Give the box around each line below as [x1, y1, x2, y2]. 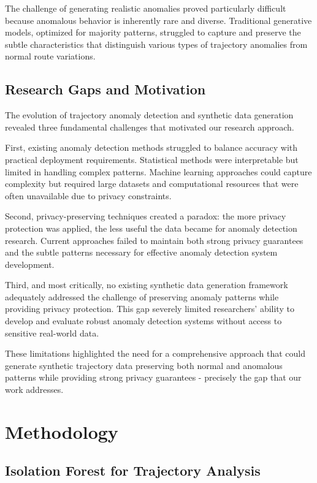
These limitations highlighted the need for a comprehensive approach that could [5, 347, 305, 360]
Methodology [5, 419, 118, 444]
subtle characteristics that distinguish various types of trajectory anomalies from [5, 37, 308, 50]
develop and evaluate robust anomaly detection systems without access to [5, 314, 282, 327]
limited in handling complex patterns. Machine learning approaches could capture [5, 165, 312, 178]
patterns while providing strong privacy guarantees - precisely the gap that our [5, 371, 302, 384]
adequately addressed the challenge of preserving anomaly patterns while [5, 290, 279, 303]
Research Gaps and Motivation [5, 80, 206, 99]
